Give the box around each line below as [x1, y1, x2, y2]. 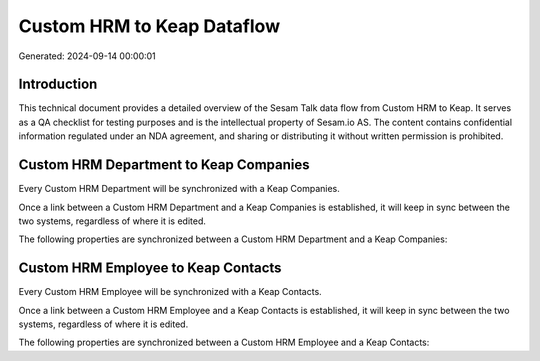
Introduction [18, 76, 98, 93]
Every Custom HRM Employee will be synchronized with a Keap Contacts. [18, 286, 322, 298]
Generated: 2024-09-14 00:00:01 [18, 50, 157, 62]
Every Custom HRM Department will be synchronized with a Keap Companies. [18, 183, 340, 195]
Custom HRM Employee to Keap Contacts [18, 260, 282, 277]
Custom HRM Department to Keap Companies [18, 156, 310, 174]
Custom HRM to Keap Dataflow [18, 15, 280, 37]
